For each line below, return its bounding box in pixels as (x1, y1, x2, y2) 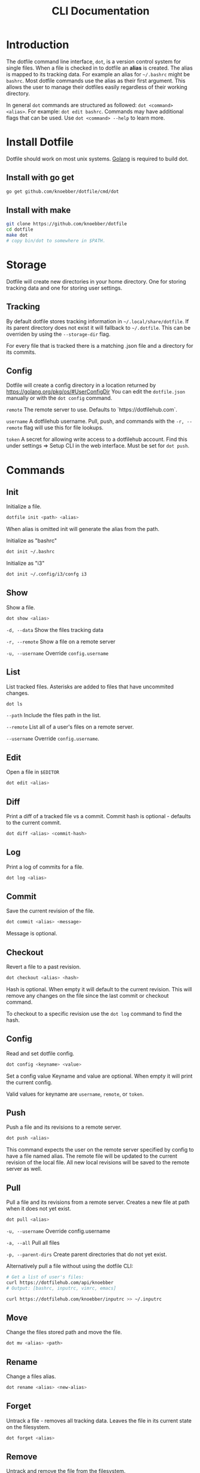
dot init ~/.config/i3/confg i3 (6, 571, 87, 577)
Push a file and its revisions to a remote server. (6, 1123, 122, 1131)
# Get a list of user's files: (6, 1274, 84, 1280)
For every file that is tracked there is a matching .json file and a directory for (6, 342, 193, 349)
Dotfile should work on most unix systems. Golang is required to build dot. (6, 155, 189, 162)
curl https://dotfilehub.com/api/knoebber (6, 1280, 114, 1286)
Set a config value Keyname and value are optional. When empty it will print (6, 1072, 193, 1080)
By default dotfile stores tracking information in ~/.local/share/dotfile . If (6, 317, 189, 325)
